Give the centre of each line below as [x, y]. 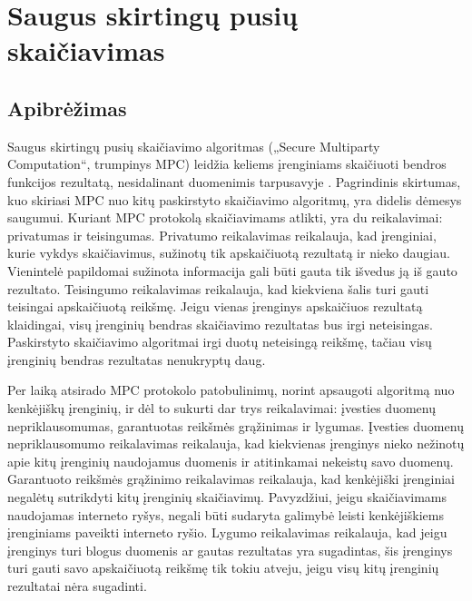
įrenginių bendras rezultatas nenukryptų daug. [137, 359]
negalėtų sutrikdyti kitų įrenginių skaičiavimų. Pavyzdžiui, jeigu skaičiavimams [227, 497]
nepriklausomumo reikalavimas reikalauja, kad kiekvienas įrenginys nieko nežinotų [236, 443]
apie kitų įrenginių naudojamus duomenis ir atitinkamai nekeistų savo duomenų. [231, 461]
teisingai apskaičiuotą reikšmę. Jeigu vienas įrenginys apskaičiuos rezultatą [215, 306]
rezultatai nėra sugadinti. [77, 586]
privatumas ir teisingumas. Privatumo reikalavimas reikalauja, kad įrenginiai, [222, 235]
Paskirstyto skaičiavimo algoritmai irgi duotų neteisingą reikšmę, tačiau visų [220, 342]
